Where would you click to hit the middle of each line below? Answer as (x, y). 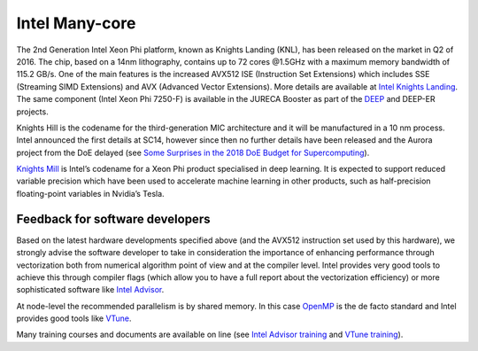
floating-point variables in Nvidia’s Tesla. (90, 193)
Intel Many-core (76, 23)
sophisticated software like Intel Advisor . (90, 290)
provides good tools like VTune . (74, 318)
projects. (32, 112)
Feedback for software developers (113, 218)
